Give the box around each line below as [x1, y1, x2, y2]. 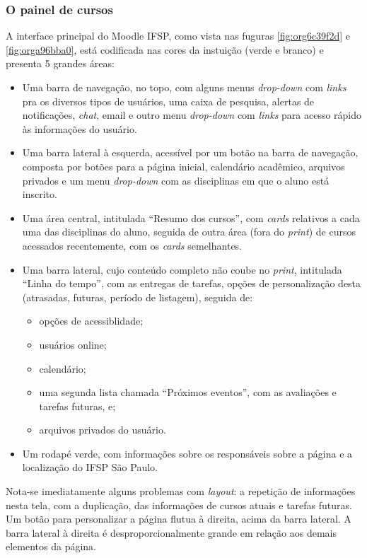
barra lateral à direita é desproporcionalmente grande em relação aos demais [6, 525, 337, 540]
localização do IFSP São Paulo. [22, 460, 158, 475]
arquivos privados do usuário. [39, 422, 166, 437]
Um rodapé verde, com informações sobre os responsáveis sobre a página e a [22, 446, 353, 460]
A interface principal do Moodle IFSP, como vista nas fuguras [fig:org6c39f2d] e [6, 28, 350, 43]
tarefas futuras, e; [39, 398, 116, 413]
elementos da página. [6, 539, 97, 554]
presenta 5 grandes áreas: [6, 56, 115, 71]
